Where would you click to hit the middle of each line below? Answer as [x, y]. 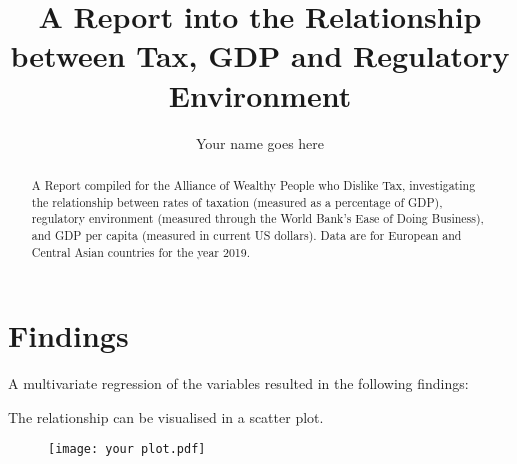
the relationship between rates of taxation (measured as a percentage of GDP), [237, 201]
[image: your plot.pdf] [127, 449]
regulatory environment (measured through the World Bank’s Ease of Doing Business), [257, 218]
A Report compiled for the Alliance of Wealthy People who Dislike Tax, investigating [253, 184]
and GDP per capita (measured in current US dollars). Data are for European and [246, 234]
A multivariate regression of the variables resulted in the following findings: [238, 383]
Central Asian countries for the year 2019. [141, 251]
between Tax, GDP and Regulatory [260, 55]
